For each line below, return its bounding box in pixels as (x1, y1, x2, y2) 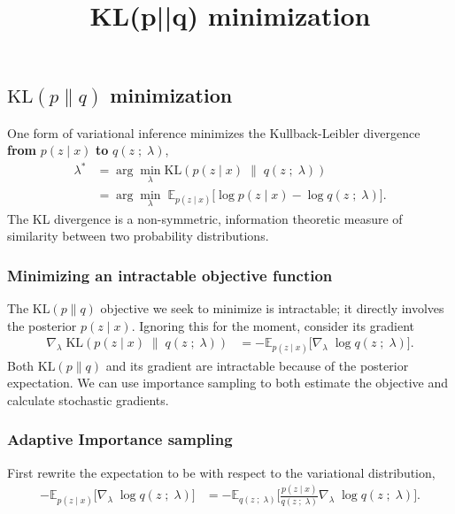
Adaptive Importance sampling (7, 428, 233, 450)
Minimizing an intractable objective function (7, 264, 333, 286)
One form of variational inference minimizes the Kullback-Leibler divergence (7, 123, 420, 142)
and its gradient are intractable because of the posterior (105, 356, 409, 374)
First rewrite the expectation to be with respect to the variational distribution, (7, 463, 436, 481)
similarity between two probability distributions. (7, 226, 269, 245)
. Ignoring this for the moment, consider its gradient (131, 316, 414, 334)
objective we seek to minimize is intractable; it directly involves (100, 299, 444, 318)
